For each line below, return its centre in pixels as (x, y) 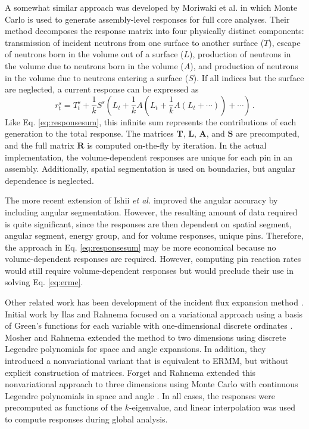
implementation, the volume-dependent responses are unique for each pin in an (149, 157)
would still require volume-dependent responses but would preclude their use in (149, 270)
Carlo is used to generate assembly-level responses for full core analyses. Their (147, 19)
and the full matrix (40, 145)
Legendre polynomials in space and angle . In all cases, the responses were (140, 395)
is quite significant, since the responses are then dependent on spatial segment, (148, 223)
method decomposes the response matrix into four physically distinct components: (154, 31)
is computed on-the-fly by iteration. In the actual (177, 145)
